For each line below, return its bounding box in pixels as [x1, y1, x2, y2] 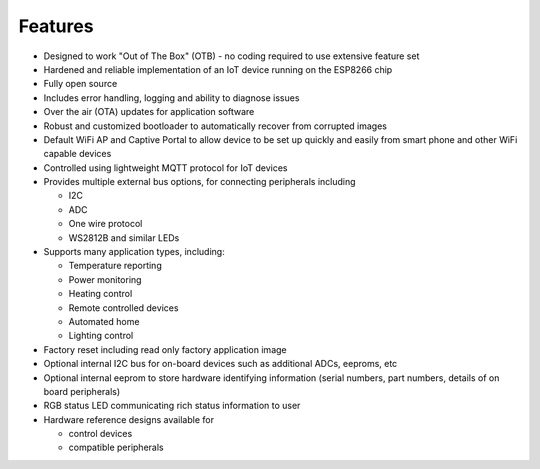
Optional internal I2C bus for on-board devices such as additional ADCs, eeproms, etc [43, 358, 398, 370]
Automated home [68, 315, 140, 327]
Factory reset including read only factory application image [43, 343, 287, 355]
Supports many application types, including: [43, 246, 225, 258]
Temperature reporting [68, 260, 162, 272]
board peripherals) [43, 385, 121, 397]
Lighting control [68, 330, 134, 342]
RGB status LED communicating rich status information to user [43, 400, 301, 412]
